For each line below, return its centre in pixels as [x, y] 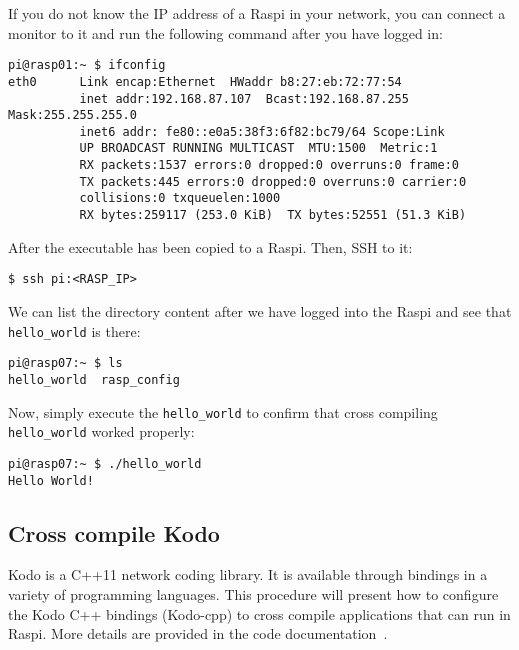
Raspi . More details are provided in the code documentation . [198, 633]
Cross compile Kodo [114, 532]
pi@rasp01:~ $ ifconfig [87, 65]
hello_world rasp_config [94, 379]
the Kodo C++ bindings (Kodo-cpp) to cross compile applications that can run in [259, 613]
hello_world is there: [74, 330]
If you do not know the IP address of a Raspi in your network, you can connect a [257, 13]
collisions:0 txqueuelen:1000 [180, 198]
